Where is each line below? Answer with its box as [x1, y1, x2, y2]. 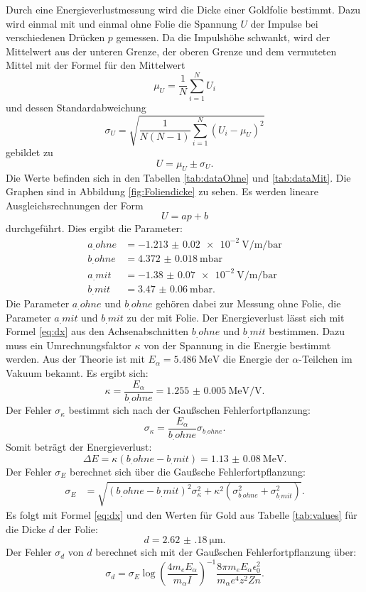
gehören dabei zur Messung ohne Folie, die [156, 296, 341, 311]
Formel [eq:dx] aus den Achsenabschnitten [6, 324, 189, 339]
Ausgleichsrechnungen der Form [6, 197, 144, 212]
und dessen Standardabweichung [6, 100, 146, 115]
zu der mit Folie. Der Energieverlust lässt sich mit [127, 309, 345, 324]
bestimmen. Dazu [269, 324, 345, 339]
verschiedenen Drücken [6, 30, 105, 45]
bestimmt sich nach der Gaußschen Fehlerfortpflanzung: [68, 402, 311, 417]
